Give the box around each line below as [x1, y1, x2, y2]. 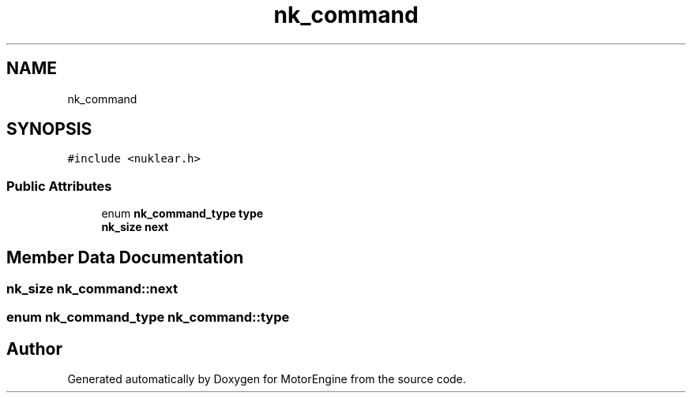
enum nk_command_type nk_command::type [6, 309, 290, 326]
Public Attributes [6, 177, 112, 194]
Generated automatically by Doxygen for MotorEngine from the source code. [67, 372, 466, 386]
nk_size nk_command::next [6, 281, 178, 297]
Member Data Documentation [6, 247, 244, 267]
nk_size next [101, 220, 169, 234]
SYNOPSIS [6, 119, 92, 140]
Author [6, 338, 62, 359]
